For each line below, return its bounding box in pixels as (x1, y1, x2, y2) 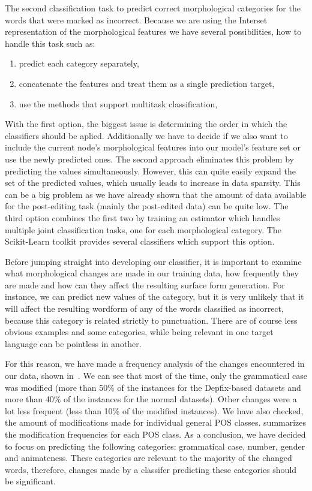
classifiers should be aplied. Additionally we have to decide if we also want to (5, 129, 288, 141)
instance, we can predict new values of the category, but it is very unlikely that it (5, 290, 304, 303)
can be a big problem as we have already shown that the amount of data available (5, 188, 307, 200)
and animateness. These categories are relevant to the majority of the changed (5, 451, 292, 464)
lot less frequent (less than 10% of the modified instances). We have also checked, (5, 404, 304, 417)
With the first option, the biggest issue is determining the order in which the (5, 118, 287, 130)
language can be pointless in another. (5, 337, 142, 350)
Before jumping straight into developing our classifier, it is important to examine (5, 255, 302, 267)
